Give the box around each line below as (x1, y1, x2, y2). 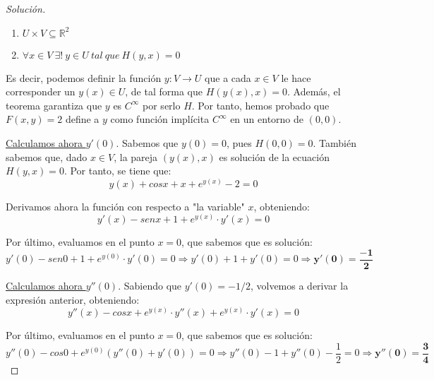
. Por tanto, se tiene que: (64, 163, 171, 178)
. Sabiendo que (118, 278, 182, 293)
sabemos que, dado (6, 149, 88, 164)
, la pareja (114, 149, 158, 164)
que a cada (205, 70, 251, 85)
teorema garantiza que (6, 97, 102, 112)
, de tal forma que (125, 84, 203, 99)
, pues (227, 135, 252, 150)
